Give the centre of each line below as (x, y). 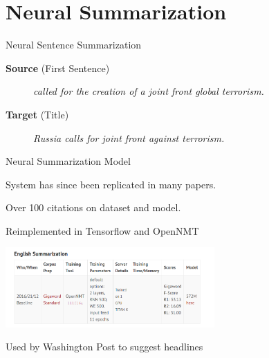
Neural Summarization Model (68, 161)
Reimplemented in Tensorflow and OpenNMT (102, 230)
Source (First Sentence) (58, 68)
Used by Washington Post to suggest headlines (104, 347)
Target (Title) (37, 114)
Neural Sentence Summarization (74, 45)
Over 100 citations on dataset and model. (93, 207)
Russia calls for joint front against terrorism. (129, 137)
